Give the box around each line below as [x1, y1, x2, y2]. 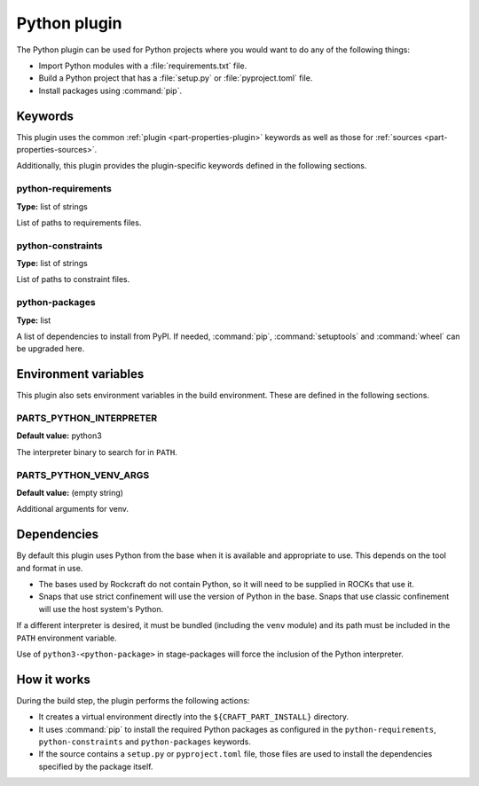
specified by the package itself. [38, 761, 153, 772]
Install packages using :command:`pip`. [38, 85, 182, 96]
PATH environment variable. [16, 633, 117, 643]
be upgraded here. [16, 343, 85, 354]
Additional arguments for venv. [16, 504, 129, 515]
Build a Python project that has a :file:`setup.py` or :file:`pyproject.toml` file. [38, 73, 313, 83]
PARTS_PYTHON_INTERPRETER [16, 413, 158, 425]
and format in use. [16, 562, 83, 573]
